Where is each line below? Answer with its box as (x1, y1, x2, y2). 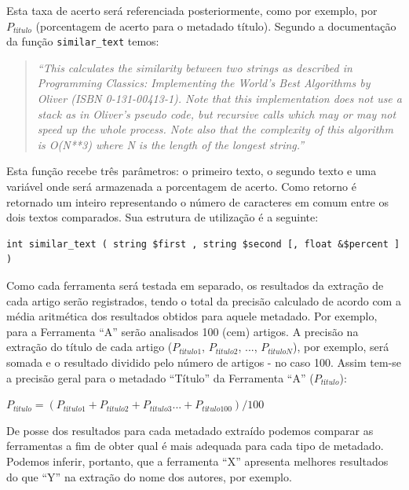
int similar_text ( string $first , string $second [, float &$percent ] (6, 238, 400, 250)
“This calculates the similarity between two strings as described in (37, 59, 352, 75)
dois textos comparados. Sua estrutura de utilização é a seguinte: (6, 209, 319, 225)
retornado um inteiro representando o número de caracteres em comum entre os (6, 193, 389, 210)
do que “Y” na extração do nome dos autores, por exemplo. (6, 468, 292, 485)
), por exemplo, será (293, 338, 389, 355)
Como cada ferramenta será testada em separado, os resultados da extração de (6, 276, 384, 293)
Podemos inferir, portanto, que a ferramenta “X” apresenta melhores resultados (6, 452, 389, 469)
